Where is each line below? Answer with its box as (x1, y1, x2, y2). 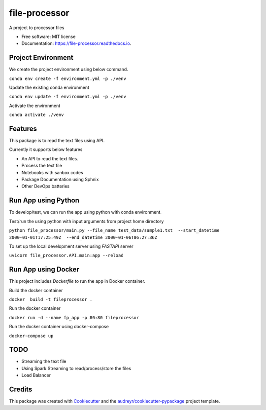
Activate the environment (9, 103, 61, 109)
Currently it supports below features (9, 147, 83, 152)
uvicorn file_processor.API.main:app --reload (9, 253, 124, 259)
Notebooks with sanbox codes (21, 169, 83, 175)
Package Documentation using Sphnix (21, 177, 99, 183)
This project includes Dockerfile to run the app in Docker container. (9, 278, 145, 284)
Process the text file (21, 163, 63, 169)
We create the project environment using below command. (9, 67, 128, 73)
